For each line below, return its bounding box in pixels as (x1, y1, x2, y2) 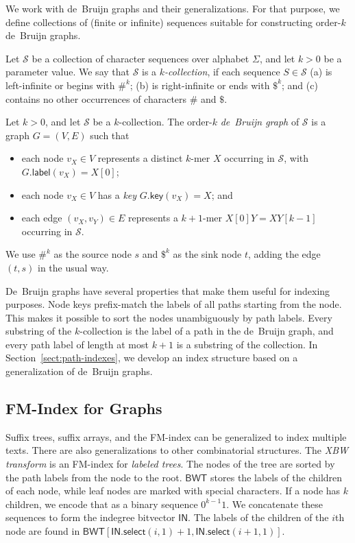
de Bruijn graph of (220, 114, 299, 129)
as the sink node (173, 247, 242, 261)
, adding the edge (248, 247, 321, 261)
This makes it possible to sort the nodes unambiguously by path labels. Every (5, 310, 332, 324)
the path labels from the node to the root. (5, 470, 182, 484)
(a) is (310, 64, 332, 79)
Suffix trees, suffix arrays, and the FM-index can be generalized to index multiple (5, 429, 347, 444)
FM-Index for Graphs (5, 398, 162, 419)
